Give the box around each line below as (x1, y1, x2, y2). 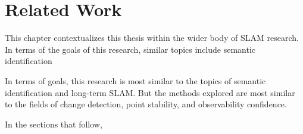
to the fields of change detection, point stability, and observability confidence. (5, 98, 287, 110)
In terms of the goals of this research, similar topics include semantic (5, 43, 256, 55)
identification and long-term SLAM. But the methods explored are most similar (5, 86, 295, 98)
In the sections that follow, (5, 117, 102, 130)
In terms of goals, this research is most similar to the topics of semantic (5, 74, 266, 87)
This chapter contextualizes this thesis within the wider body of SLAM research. (5, 31, 299, 44)
